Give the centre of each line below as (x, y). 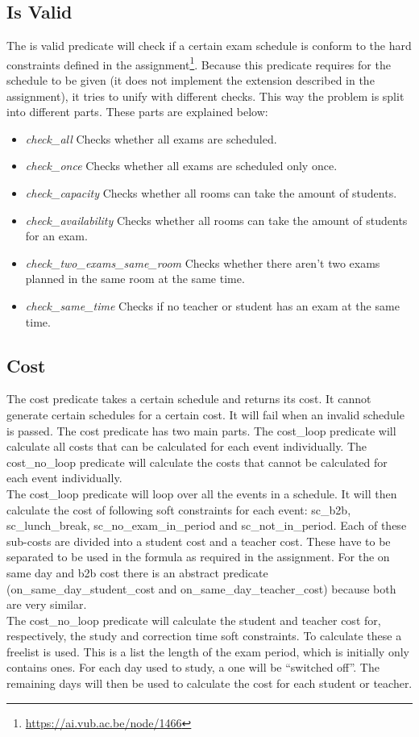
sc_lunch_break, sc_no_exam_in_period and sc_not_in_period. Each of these (207, 525)
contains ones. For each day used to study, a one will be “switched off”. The (193, 667)
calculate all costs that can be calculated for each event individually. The (187, 446)
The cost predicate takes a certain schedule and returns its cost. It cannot (189, 399)
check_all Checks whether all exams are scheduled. (151, 138)
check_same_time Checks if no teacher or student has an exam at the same (212, 305)
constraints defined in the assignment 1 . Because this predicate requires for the (199, 63)
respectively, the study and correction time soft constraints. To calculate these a (204, 636)
